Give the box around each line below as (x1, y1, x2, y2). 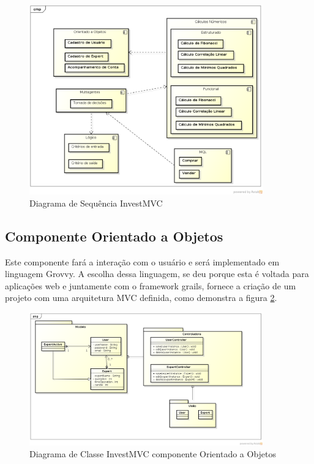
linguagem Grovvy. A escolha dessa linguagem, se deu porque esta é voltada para (5, 267, 309, 280)
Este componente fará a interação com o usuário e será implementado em (5, 255, 280, 268)
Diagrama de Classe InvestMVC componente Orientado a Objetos (29, 447, 277, 460)
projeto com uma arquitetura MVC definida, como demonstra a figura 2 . (5, 291, 277, 304)
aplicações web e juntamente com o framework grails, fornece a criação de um (5, 279, 296, 292)
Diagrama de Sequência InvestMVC (29, 196, 163, 209)
